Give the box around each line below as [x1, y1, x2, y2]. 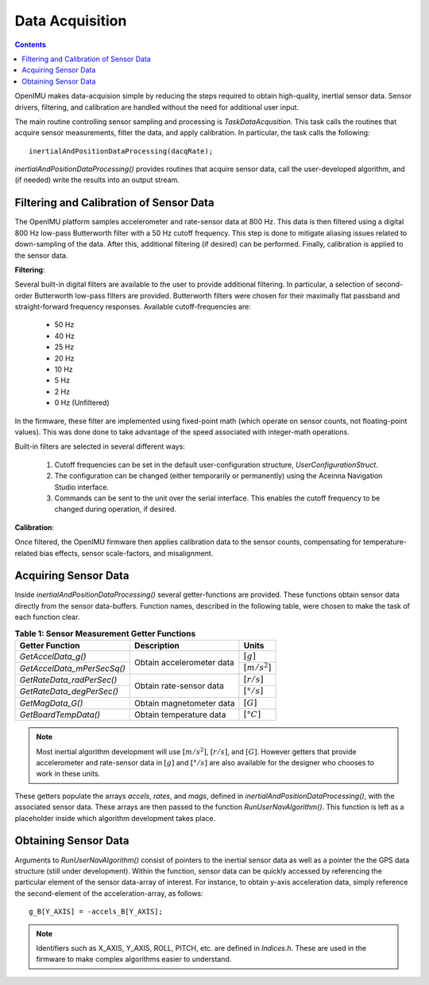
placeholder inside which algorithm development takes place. [14, 813, 216, 823]
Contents [14, 40, 47, 49]
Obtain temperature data [133, 709, 226, 720]
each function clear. [14, 613, 80, 622]
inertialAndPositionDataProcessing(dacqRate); [29, 146, 214, 155]
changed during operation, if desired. [54, 504, 176, 514]
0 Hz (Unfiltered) [54, 398, 110, 407]
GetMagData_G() [19, 697, 83, 708]
